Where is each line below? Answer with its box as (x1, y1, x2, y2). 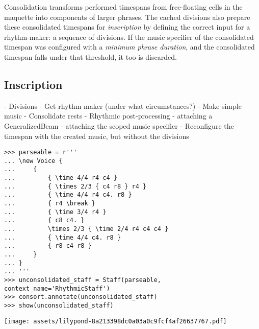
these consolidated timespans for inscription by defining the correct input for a (4, 21, 250, 32)
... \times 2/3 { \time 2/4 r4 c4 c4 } (4, 225, 169, 233)
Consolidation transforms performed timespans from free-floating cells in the (4, 2, 243, 12)
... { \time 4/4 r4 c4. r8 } (4, 191, 132, 199)
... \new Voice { (4, 157, 63, 165)
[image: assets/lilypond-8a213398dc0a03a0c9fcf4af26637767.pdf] (4, 317, 227, 325)
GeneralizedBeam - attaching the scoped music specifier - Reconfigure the (4, 120, 234, 131)
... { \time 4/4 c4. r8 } (4, 233, 121, 241)
